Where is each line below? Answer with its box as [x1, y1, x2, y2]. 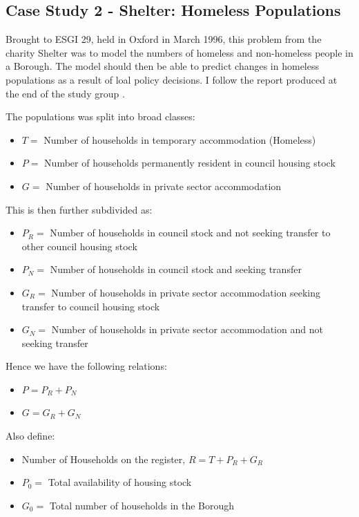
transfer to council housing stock [21, 299, 160, 313]
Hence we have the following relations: [6, 359, 167, 373]
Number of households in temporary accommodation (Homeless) [43, 132, 316, 147]
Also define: [6, 429, 55, 443]
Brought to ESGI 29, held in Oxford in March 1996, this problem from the [6, 32, 322, 46]
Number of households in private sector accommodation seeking [51, 285, 321, 299]
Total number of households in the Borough [49, 498, 235, 512]
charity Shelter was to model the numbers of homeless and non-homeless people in [6, 45, 353, 59]
